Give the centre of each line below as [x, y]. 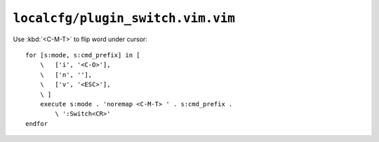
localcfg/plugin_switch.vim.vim [124, 18]
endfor [37, 123]
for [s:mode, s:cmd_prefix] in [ [83, 55]
